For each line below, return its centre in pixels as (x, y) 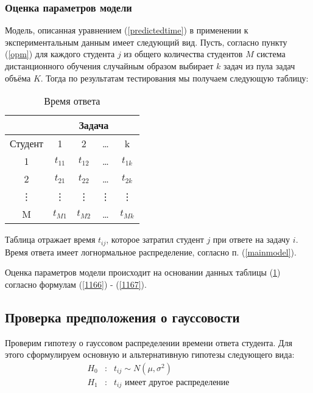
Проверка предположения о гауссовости (122, 317)
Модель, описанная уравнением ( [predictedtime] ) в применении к (127, 30)
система (271, 54)
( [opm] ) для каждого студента (60, 54)
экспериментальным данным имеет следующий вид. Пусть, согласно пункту (146, 42)
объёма (18, 78)
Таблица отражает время (50, 239)
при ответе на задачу (251, 239)
